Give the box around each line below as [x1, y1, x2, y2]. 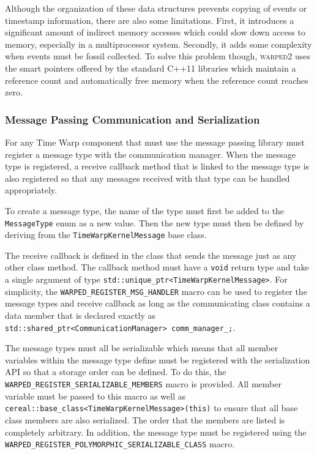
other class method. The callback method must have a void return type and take [5, 261, 309, 274]
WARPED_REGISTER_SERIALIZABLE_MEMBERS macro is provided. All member [5, 378, 282, 390]
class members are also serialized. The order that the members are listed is [5, 413, 285, 426]
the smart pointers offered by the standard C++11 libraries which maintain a [5, 61, 296, 74]
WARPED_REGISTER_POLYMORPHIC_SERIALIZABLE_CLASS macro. [5, 437, 235, 450]
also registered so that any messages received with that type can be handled [5, 171, 290, 184]
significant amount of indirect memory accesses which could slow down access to [5, 26, 305, 39]
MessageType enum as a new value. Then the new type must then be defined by [5, 216, 304, 229]
